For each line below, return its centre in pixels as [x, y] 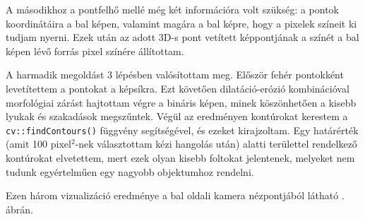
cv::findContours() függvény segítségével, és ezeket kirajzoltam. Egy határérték [182, 130]
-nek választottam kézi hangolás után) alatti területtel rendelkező [216, 144]
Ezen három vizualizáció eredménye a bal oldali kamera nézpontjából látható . [175, 195]
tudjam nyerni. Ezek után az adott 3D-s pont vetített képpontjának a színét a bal [182, 37]
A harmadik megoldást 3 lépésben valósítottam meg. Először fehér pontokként [175, 75]
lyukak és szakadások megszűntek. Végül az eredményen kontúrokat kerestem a [177, 116]
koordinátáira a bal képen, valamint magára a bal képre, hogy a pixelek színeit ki [181, 23]
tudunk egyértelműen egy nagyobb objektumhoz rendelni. [130, 171]
